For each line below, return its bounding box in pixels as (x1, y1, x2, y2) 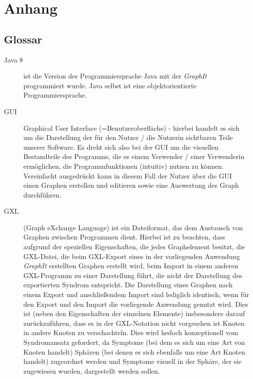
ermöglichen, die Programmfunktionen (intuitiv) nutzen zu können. (23, 160, 224, 171)
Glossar (4, 31, 42, 46)
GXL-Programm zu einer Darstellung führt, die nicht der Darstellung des (23, 270, 242, 280)
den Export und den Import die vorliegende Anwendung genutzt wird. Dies (23, 299, 248, 309)
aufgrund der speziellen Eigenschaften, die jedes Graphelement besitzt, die (23, 241, 245, 252)
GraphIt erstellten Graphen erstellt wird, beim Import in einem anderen (23, 260, 238, 271)
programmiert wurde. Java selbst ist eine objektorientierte (23, 80, 197, 90)
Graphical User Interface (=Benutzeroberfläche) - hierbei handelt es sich (23, 122, 240, 133)
